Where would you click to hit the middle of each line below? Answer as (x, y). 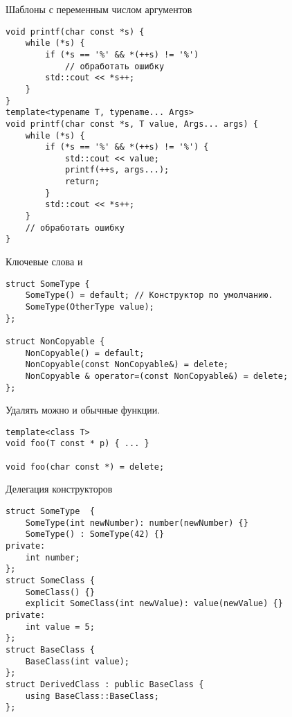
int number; (53, 557)
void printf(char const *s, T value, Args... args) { (132, 124)
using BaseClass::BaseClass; (92, 696)
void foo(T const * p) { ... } (77, 444)
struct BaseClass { (50, 649)
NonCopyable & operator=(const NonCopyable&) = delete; (157, 376)
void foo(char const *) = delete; (85, 467)
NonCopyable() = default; (85, 353)
